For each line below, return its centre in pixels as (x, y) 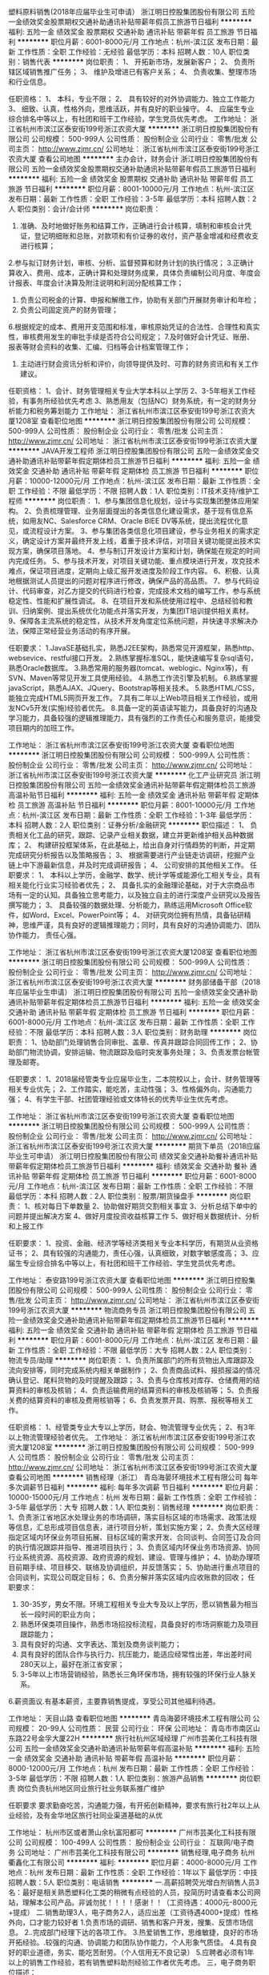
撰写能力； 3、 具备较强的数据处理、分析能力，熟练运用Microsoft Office (127, 905)
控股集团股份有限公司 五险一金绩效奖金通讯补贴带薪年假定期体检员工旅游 (135, 785)
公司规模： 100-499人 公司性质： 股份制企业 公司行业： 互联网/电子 (135, 1842)
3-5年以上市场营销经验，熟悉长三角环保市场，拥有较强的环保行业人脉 (134, 1674)
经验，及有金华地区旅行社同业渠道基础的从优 (88, 1815)
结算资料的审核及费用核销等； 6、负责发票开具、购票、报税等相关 (138, 1400)
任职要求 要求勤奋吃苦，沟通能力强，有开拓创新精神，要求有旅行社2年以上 (131, 1805)
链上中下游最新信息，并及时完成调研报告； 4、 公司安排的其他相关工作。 (128, 865)
